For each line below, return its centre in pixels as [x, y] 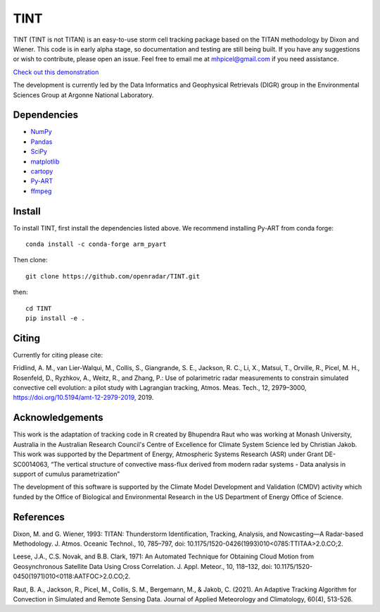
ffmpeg [41, 191]
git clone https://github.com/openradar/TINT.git [113, 276]
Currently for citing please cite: [58, 355]
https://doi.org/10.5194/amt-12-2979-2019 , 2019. [83, 398]
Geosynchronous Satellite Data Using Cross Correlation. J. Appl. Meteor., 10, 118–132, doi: [142, 566]
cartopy [42, 171]
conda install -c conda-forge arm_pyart [96, 244]
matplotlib [45, 161]
